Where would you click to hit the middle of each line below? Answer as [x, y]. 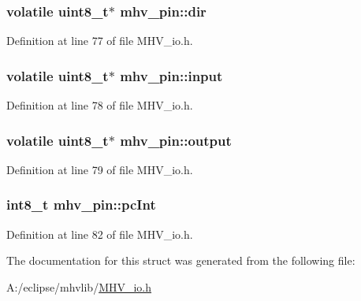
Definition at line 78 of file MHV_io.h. [100, 105]
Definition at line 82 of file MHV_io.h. [100, 234]
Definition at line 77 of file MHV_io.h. [100, 41]
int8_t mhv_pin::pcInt [81, 204]
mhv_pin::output [176, 140]
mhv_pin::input [171, 75]
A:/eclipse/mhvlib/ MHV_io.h [79, 286]
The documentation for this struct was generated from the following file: [181, 260]
